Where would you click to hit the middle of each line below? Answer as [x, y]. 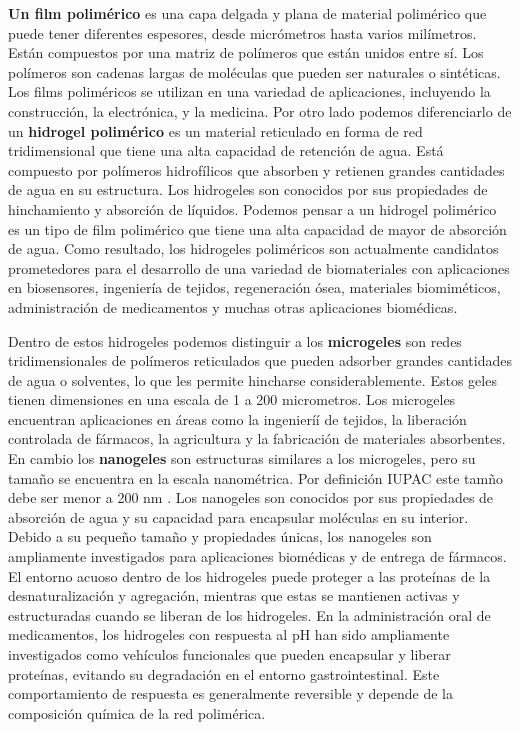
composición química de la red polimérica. [137, 712]
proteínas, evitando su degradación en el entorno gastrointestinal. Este [224, 673]
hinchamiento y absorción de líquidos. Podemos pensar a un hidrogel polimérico [252, 208]
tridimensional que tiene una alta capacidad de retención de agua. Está [226, 150]
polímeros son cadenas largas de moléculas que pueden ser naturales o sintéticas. [254, 71]
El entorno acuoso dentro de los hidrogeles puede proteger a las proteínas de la [249, 575]
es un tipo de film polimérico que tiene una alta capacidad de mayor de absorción [257, 228]
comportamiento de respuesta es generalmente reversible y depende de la [230, 693]
